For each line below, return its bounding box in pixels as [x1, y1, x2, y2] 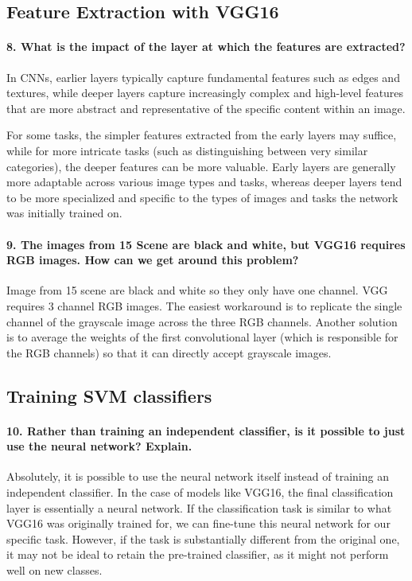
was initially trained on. [6, 205, 122, 221]
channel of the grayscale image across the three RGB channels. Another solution [6, 313, 398, 329]
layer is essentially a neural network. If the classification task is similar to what [6, 499, 392, 516]
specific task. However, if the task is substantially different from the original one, [6, 530, 400, 547]
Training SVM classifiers [6, 383, 212, 407]
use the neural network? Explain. [6, 438, 192, 454]
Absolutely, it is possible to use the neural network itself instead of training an [6, 468, 389, 485]
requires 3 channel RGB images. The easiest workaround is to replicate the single [6, 297, 402, 314]
